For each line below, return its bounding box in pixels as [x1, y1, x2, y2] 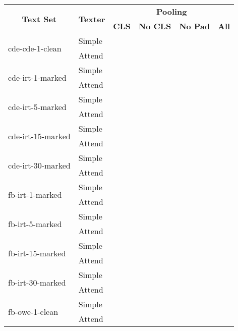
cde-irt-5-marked [8, 100, 67, 113]
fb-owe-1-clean [8, 305, 58, 317]
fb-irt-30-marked [8, 276, 66, 288]
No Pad [179, 20, 210, 32]
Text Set [22, 13, 57, 25]
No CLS [138, 20, 171, 32]
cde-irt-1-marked [8, 71, 67, 83]
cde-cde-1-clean [8, 42, 62, 54]
